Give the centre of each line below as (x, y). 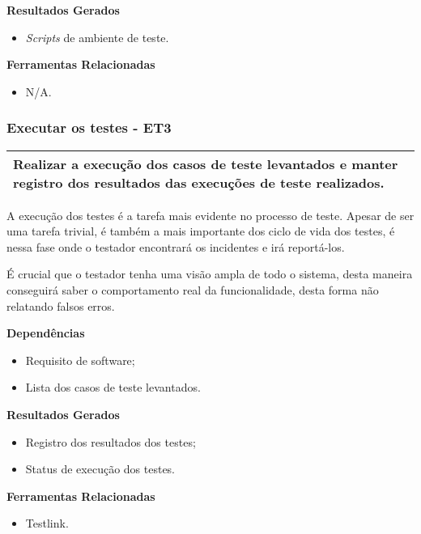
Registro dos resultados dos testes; (111, 441)
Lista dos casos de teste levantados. (113, 387)
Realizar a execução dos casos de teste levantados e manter (206, 163)
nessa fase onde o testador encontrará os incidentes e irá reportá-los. (176, 246)
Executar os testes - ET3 (89, 127)
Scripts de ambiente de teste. (97, 37)
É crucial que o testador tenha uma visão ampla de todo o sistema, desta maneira (210, 274)
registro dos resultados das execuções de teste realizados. (199, 182)
